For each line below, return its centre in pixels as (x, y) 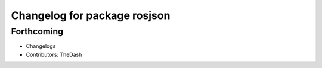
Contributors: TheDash (54, 54)
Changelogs (41, 46)
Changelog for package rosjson (91, 15)
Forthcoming (37, 31)
